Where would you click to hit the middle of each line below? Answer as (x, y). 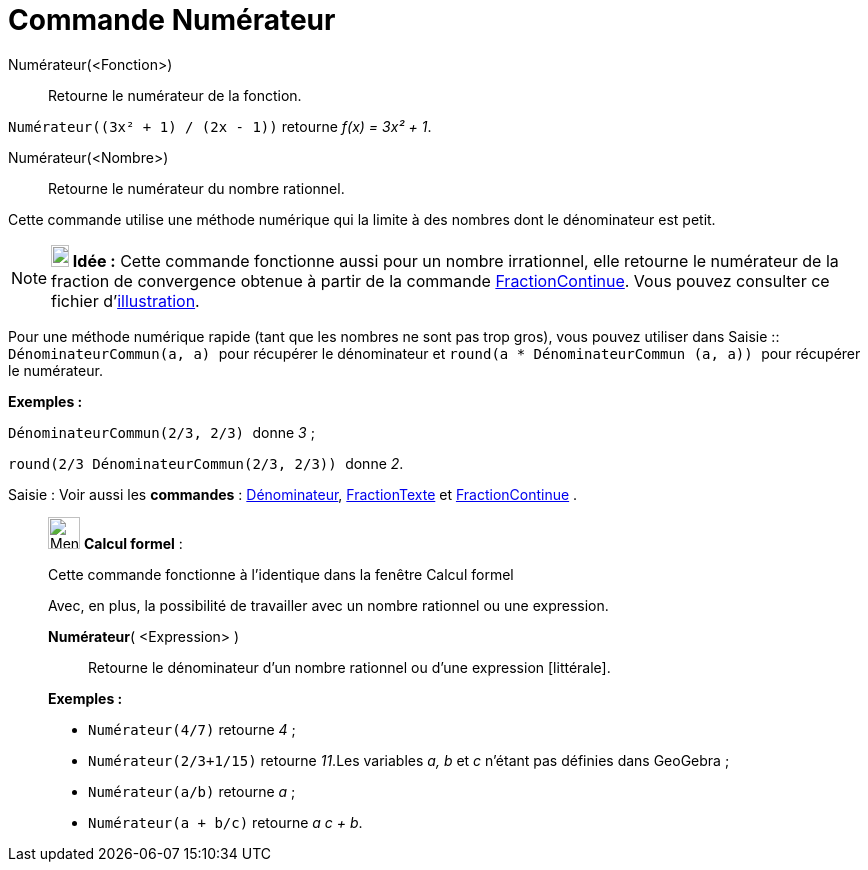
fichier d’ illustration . (125, 300)
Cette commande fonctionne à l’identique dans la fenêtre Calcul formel (281, 574)
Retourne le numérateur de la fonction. (175, 95)
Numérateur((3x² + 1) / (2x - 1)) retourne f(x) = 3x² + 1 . (220, 126)
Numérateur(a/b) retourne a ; (192, 791)
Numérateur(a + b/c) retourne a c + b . (225, 822)
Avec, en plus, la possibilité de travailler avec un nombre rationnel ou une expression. (328, 605)
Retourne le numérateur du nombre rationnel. (196, 188)
